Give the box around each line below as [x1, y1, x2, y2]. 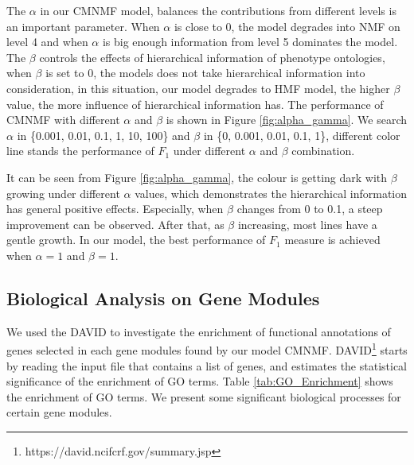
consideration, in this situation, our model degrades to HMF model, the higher [6, 79, 390, 96]
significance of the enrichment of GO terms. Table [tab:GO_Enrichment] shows [6, 373, 393, 389]
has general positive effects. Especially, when [6, 200, 224, 217]
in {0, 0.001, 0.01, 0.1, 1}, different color [203, 126, 400, 143]
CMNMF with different [6, 111, 120, 128]
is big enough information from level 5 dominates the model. [102, 33, 398, 50]
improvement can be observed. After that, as [6, 215, 225, 232]
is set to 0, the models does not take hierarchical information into [45, 64, 365, 81]
